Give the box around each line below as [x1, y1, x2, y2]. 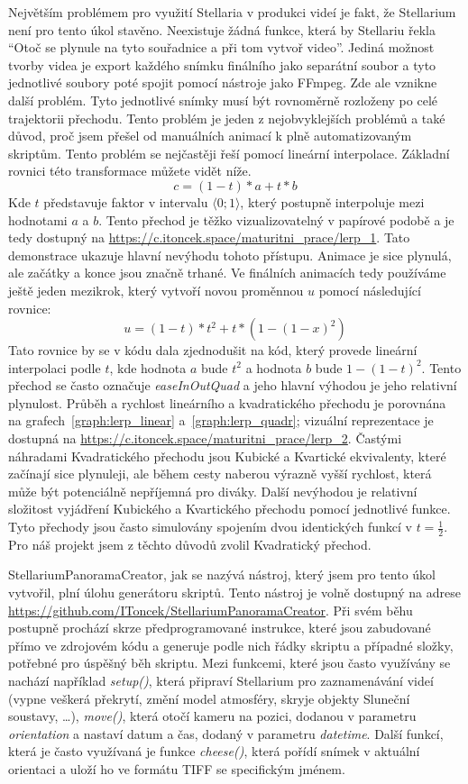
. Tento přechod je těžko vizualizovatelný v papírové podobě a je [98, 210, 454, 229]
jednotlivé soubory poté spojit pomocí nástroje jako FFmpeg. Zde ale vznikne [8, 73, 437, 92]
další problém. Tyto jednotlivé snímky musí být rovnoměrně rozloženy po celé [8, 90, 437, 109]
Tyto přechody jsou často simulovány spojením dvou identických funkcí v [8, 517, 412, 536]
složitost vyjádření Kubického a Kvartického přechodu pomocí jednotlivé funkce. [8, 499, 451, 518]
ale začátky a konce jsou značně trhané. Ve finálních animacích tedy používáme [8, 263, 446, 282]
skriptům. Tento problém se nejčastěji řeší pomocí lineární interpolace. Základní [8, 143, 450, 162]
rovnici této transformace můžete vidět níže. [8, 161, 252, 180]
